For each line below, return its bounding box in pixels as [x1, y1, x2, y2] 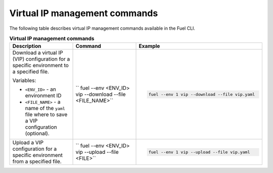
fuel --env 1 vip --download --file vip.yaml [148, 91, 255, 97]
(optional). [25, 130, 50, 137]
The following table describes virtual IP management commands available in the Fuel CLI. [9, 25, 196, 31]
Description [12, 43, 41, 50]
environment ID [25, 92, 62, 99]
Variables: [12, 77, 36, 84]
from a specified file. [12, 158, 62, 165]
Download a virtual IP [12, 49, 63, 56]
